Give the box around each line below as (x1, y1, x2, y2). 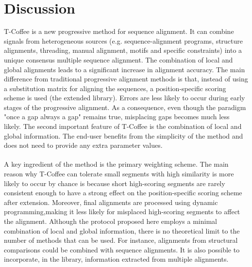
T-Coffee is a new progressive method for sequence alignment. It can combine (4, 26, 234, 36)
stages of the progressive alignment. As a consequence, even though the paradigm (4, 102, 246, 112)
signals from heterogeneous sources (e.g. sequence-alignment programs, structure (4, 35, 243, 46)
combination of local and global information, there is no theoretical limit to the (4, 225, 240, 236)
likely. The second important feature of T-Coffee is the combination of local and (4, 121, 242, 131)
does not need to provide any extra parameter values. (4, 140, 163, 150)
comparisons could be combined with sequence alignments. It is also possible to (4, 244, 240, 254)
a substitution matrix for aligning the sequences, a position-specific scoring (4, 83, 226, 93)
